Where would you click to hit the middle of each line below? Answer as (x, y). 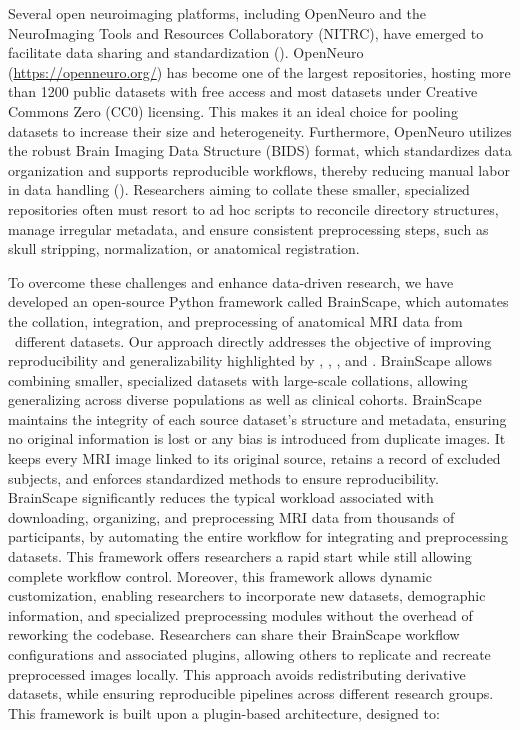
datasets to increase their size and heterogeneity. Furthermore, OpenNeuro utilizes (260, 130)
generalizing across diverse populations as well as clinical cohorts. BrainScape (245, 399)
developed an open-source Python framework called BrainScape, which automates (258, 301)
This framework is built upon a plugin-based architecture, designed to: (224, 712)
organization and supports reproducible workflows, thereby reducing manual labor (259, 169)
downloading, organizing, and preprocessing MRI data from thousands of (231, 516)
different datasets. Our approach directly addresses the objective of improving (253, 340)
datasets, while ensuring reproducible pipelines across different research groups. (251, 693)
